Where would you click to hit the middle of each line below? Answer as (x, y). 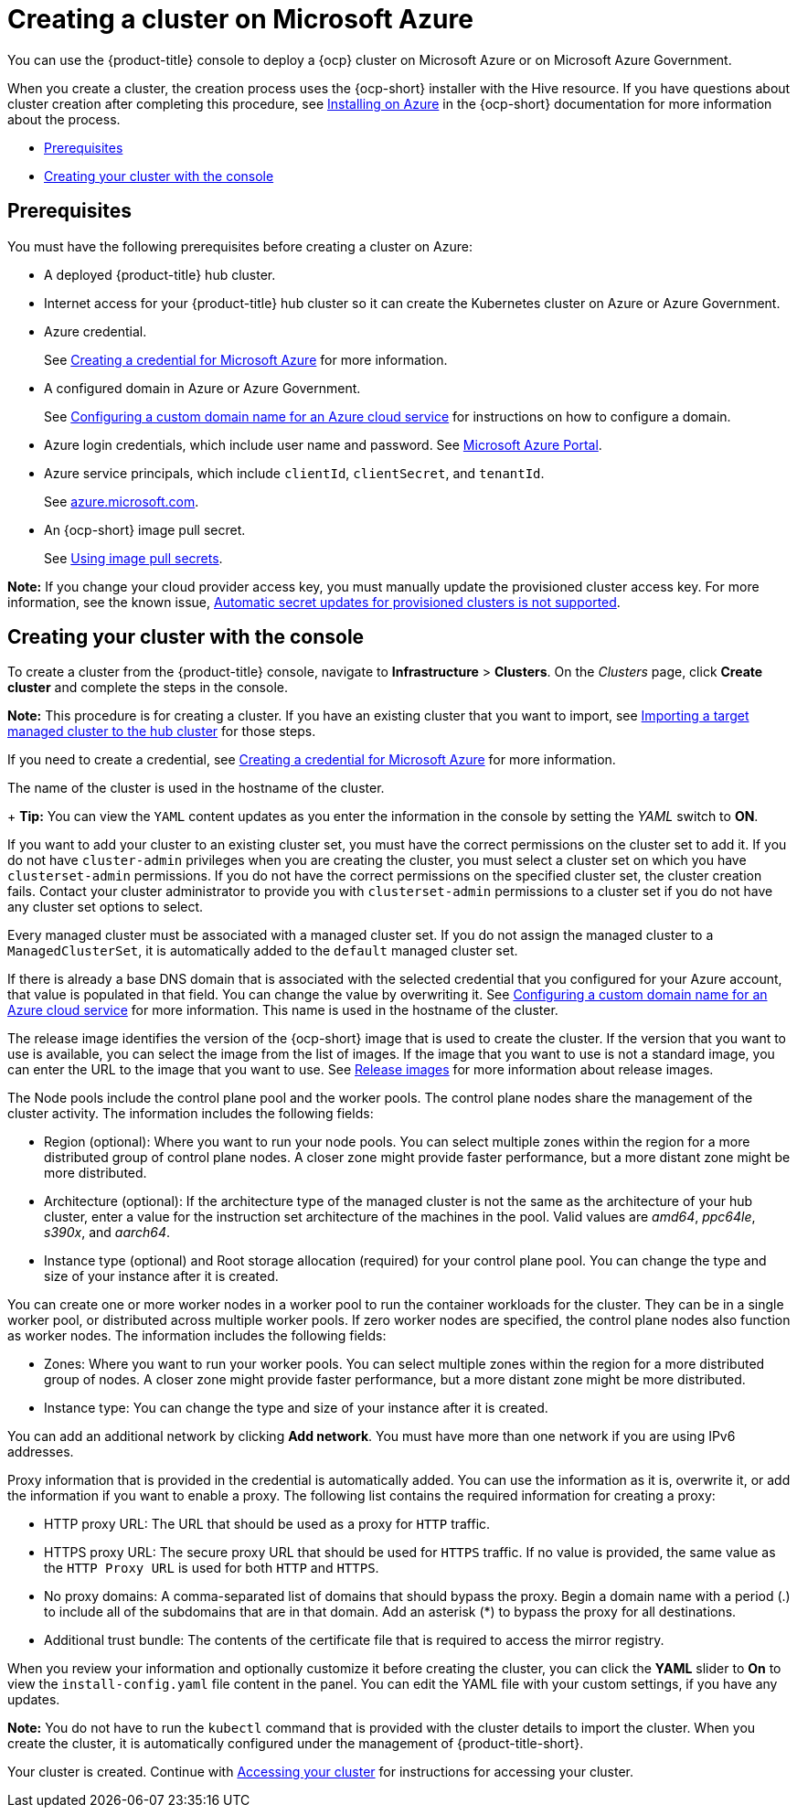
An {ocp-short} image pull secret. (145, 529)
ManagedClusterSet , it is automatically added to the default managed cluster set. (263, 951)
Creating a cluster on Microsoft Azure (240, 19)
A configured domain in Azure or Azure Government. (202, 388)
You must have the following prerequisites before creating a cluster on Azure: (240, 246)
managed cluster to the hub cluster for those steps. (162, 731)
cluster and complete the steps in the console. (148, 688)
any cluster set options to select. (106, 907)
